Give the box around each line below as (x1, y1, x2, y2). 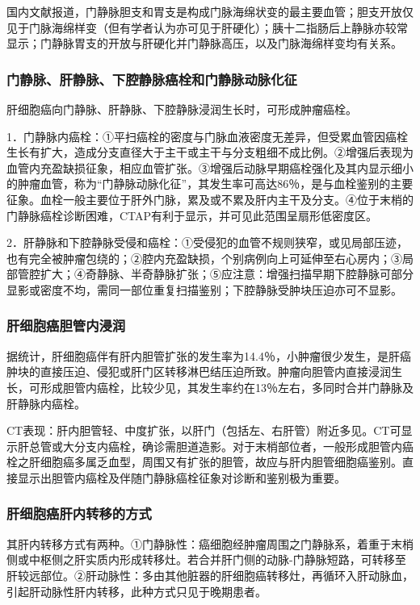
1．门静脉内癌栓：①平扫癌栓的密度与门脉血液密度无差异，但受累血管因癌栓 (6, 127, 408, 144)
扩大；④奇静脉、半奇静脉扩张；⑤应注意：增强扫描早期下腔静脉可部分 (40, 265, 414, 282)
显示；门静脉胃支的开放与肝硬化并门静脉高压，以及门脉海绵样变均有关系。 (6, 35, 402, 52)
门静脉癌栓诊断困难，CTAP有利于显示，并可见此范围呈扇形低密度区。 (6, 207, 378, 223)
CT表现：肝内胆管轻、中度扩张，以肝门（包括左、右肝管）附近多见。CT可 (6, 422, 401, 439)
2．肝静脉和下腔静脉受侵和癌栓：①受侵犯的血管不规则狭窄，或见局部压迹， (6, 234, 408, 251)
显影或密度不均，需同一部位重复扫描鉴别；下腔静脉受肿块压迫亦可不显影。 (6, 281, 402, 298)
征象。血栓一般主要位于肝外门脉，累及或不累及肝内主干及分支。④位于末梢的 (6, 190, 414, 207)
